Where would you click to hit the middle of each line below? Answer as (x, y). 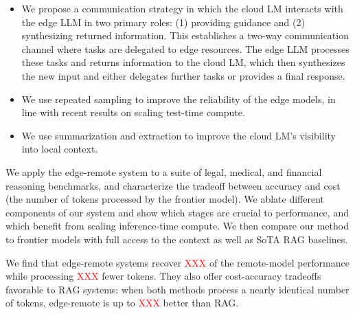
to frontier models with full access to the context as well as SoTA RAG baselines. (177, 239)
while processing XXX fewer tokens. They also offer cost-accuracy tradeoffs (163, 276)
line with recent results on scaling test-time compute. (133, 112)
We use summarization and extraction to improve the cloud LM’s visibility (179, 135)
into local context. (60, 149)
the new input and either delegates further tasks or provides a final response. (183, 75)
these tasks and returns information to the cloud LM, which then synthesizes (183, 62)
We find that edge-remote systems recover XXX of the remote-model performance (177, 262)
